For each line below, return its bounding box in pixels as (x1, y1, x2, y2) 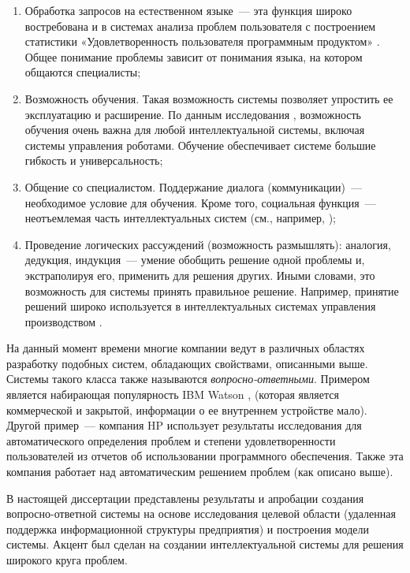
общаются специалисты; (24, 64, 141, 80)
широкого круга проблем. (6, 552, 128, 567)
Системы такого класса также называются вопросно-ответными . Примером (6, 370, 370, 387)
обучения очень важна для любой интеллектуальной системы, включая (24, 121, 365, 138)
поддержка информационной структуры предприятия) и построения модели (6, 520, 370, 537)
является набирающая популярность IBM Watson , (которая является (6, 386, 339, 403)
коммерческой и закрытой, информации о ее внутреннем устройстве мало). (6, 401, 367, 418)
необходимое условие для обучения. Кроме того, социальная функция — (24, 194, 376, 210)
